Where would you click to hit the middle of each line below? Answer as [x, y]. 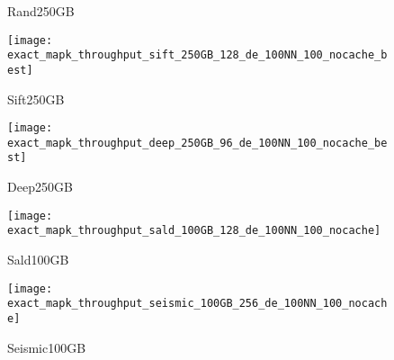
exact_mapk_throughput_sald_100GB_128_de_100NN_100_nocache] [194, 231]
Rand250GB [41, 11]
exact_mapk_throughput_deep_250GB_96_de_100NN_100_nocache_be [197, 143]
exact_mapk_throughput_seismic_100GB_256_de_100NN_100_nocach [197, 304]
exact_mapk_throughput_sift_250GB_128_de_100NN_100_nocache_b [197, 55]
